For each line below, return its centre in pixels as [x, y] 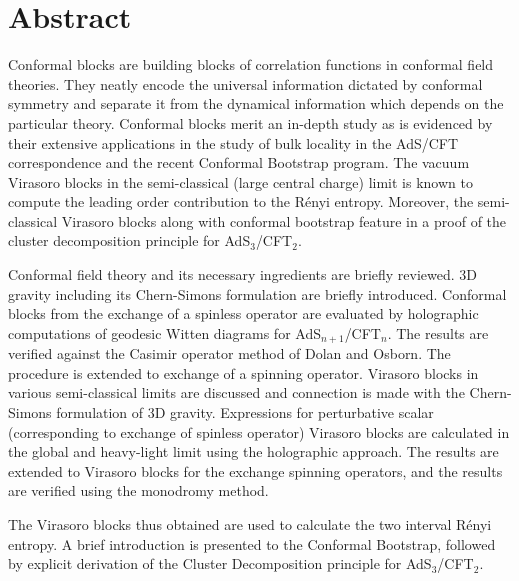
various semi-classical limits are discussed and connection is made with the [236, 392]
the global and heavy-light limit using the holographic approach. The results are [253, 451]
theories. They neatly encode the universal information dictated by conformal [245, 83]
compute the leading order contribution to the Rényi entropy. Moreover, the [241, 201]
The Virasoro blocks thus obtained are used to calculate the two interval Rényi [250, 524]
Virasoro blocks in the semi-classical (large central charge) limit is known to [240, 181]
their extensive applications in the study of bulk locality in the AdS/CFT [233, 142]
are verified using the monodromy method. [138, 490]
